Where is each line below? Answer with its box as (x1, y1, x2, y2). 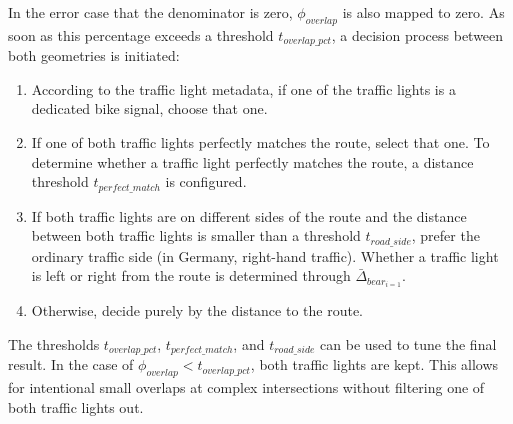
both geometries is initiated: (8, 45, 180, 66)
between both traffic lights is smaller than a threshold (31, 225, 361, 246)
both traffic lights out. (8, 396, 144, 417)
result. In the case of (8, 354, 134, 375)
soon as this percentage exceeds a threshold (8, 24, 274, 45)
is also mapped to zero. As (342, 2, 505, 22)
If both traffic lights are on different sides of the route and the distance (31, 205, 467, 226)
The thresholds (8, 334, 100, 354)
